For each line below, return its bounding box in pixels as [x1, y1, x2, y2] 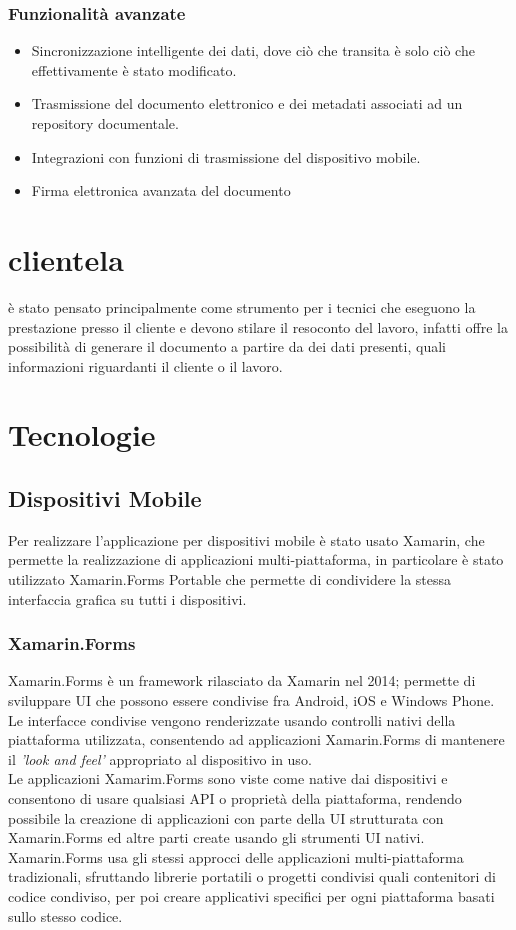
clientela [8, 238, 124, 279]
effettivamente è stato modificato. [31, 59, 237, 80]
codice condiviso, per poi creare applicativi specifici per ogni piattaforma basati [8, 885, 495, 906]
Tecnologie [8, 414, 156, 455]
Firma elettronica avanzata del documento [31, 180, 291, 201]
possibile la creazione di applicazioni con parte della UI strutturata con [8, 807, 444, 828]
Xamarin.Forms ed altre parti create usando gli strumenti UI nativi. [8, 827, 425, 848]
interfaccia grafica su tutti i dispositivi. [8, 588, 247, 609]
